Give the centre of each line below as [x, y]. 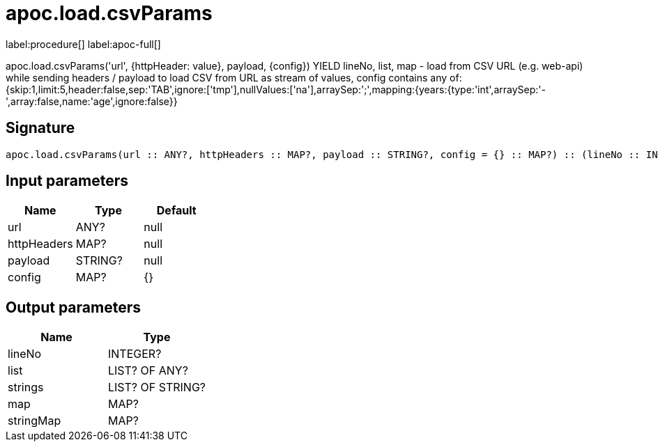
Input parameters [67, 181]
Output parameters [73, 307]
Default [176, 211]
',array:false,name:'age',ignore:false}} [92, 101]
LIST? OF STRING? [157, 387]
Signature [40, 128]
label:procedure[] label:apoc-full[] [83, 44]
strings [26, 387]
